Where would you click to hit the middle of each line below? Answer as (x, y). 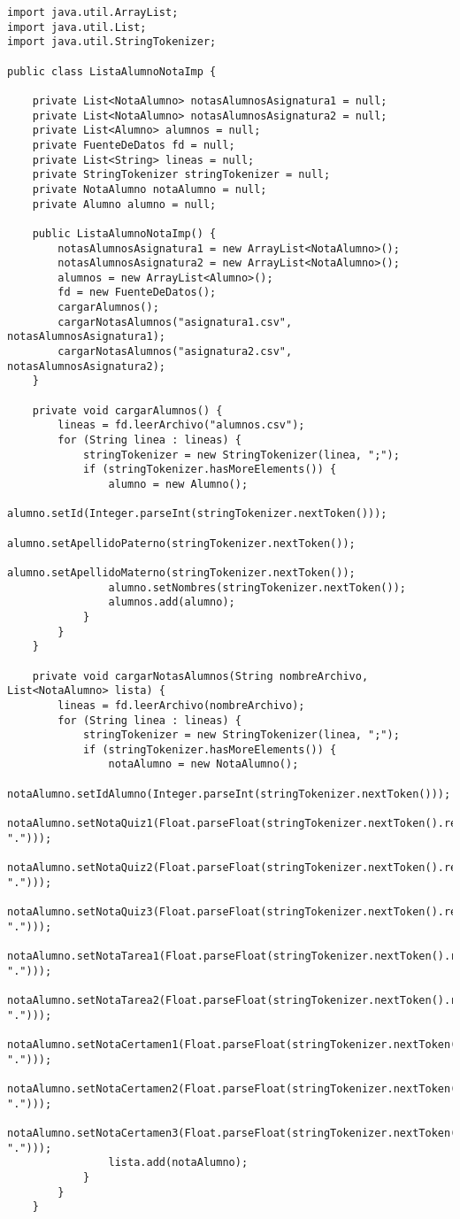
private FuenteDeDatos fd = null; (134, 145)
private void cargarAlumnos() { (127, 410)
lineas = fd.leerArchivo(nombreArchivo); (181, 705)
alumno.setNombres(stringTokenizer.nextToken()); (257, 587)
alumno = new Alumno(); (178, 484)
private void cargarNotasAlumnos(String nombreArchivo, (200, 676)
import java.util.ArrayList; (93, 12)
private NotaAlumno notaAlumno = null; (149, 189)
